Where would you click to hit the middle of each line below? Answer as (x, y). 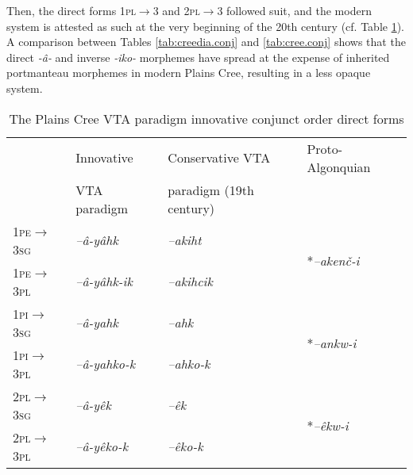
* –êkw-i (328, 426)
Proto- (325, 148)
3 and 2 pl (176, 10)
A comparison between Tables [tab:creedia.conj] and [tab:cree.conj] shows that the (206, 42)
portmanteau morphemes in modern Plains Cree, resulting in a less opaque (189, 73)
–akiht (185, 240)
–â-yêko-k (102, 446)
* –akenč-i (333, 261)
